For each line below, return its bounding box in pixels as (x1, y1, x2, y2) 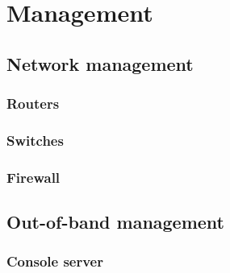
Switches (6, 130, 64, 150)
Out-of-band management (6, 209, 224, 234)
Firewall (6, 167, 61, 187)
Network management (6, 51, 194, 76)
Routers (6, 93, 60, 114)
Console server (6, 251, 103, 271)
